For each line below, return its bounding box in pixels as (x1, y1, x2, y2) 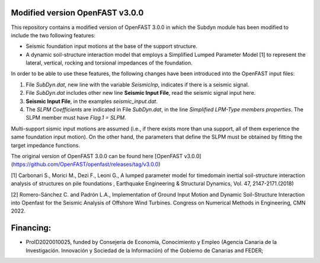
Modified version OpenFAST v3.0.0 (11, 8, 144, 18)
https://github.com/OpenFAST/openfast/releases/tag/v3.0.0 (12, 161, 159, 168)
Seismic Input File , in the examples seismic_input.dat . (25, 98, 158, 105)
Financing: (11, 223, 52, 233)
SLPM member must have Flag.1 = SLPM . (25, 114, 127, 121)
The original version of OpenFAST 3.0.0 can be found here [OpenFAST (11, 152, 183, 159)
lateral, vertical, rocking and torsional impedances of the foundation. (25, 59, 193, 66)
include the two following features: (11, 31, 96, 39)
